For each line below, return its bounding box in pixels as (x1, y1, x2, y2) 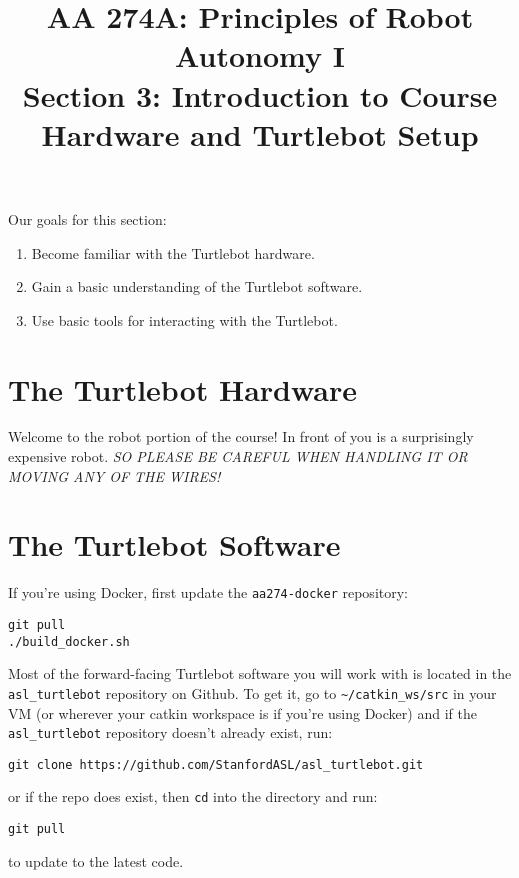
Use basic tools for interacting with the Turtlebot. (31, 309, 338, 330)
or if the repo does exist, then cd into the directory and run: (8, 786, 378, 807)
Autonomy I (175, 35, 345, 76)
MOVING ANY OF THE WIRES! (8, 465, 221, 486)
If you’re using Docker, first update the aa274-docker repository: (8, 582, 408, 603)
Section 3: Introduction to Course (22, 74, 498, 115)
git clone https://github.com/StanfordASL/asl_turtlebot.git (8, 757, 424, 772)
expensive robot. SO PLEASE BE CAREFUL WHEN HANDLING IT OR (8, 446, 468, 467)
